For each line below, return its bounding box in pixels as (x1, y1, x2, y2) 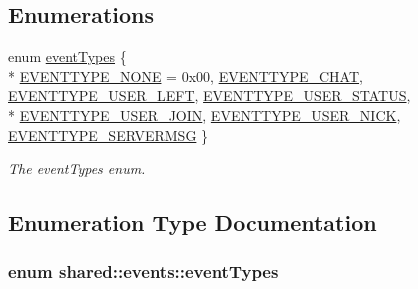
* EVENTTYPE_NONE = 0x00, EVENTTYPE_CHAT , (8, 65, 363, 86)
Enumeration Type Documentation (8, 207, 377, 238)
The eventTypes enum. (8, 158, 146, 179)
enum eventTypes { (8, 46, 127, 67)
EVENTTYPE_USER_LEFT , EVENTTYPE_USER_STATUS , (8, 85, 411, 106)
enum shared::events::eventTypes (8, 259, 279, 284)
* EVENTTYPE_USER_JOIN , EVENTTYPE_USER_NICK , (8, 104, 401, 125)
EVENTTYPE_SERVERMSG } (8, 124, 209, 145)
